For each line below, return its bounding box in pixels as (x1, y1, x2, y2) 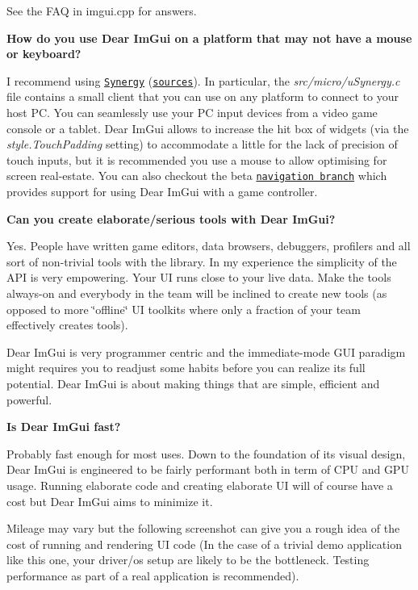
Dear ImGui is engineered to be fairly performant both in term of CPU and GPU (6, 461, 409, 478)
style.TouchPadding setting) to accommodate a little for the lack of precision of (6, 136, 398, 153)
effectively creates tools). (6, 316, 128, 333)
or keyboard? (6, 45, 82, 62)
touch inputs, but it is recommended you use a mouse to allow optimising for (6, 151, 387, 168)
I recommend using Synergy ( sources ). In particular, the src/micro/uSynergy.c (6, 72, 400, 89)
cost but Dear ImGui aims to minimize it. (6, 492, 213, 509)
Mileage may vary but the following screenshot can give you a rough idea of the (6, 520, 400, 537)
